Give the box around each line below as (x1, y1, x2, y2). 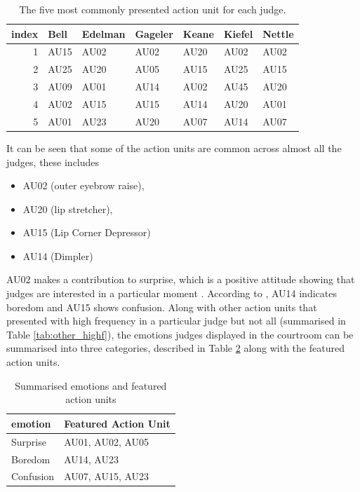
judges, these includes (6, 154, 100, 169)
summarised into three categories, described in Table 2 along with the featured (6, 341, 345, 355)
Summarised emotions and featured (15, 378, 167, 392)
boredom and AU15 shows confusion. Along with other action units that (6, 299, 317, 314)
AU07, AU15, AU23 (64, 469, 149, 484)
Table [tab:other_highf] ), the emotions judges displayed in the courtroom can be (6, 327, 354, 341)
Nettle (262, 26, 294, 41)
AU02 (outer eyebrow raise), (22, 178, 145, 193)
